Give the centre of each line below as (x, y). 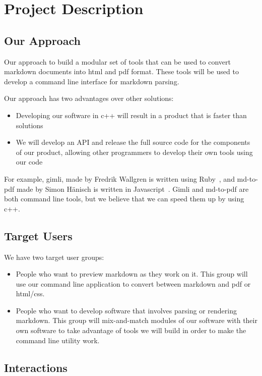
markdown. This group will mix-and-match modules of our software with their (137, 320)
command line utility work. (58, 340)
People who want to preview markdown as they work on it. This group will (132, 274)
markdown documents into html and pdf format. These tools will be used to (121, 71)
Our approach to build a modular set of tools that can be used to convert (117, 61)
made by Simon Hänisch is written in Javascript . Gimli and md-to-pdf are (133, 189)
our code (29, 162)
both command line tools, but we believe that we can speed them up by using (124, 199)
